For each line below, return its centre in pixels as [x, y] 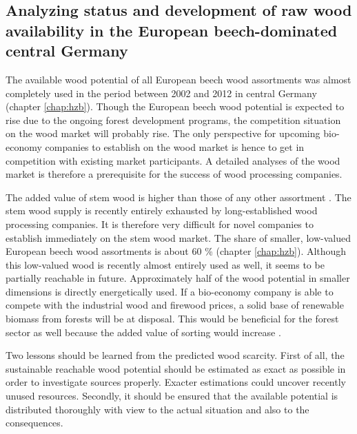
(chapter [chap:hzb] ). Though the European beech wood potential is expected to [175, 106]
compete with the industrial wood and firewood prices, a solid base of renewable [175, 305]
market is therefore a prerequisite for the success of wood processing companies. [174, 174]
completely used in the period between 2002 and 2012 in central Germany [161, 93]
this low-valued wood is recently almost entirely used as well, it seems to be [165, 264]
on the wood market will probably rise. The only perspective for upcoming [163, 133]
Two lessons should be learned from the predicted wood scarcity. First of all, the [175, 355]
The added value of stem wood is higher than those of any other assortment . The [178, 197]
